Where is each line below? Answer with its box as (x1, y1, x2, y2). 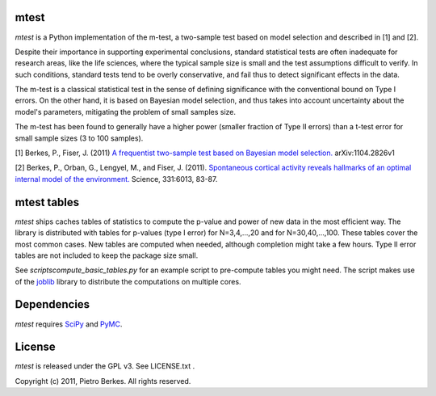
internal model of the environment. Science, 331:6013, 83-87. (15, 174, 218, 183)
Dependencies (15, 297, 90, 311)
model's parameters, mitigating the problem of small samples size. (15, 107, 237, 116)
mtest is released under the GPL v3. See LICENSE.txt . (15, 361, 195, 371)
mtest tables (15, 195, 80, 209)
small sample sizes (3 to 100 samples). (15, 133, 144, 143)
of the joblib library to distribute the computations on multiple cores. (15, 276, 241, 286)
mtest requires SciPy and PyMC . (15, 319, 123, 329)
